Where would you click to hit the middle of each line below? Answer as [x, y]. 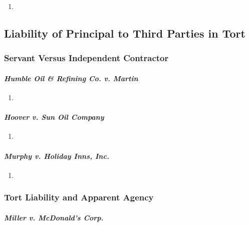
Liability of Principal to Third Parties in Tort [125, 33]
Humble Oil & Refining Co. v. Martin [71, 78]
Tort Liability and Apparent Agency [79, 197]
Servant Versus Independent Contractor [86, 58]
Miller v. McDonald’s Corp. [54, 217]
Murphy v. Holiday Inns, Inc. [57, 156]
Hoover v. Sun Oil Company [54, 117]
